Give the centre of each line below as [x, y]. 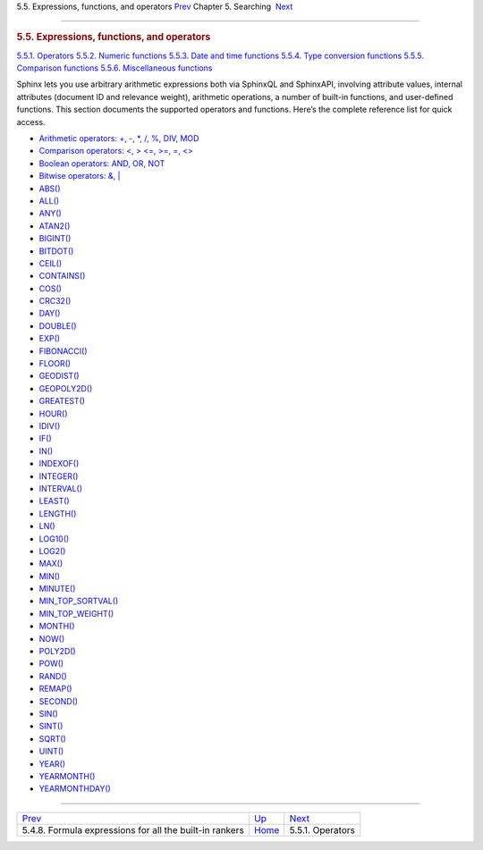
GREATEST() [62, 401]
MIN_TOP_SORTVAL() [79, 601]
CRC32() [55, 301]
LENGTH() [58, 513]
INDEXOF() [59, 464]
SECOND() [59, 701]
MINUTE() [57, 589]
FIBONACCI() [64, 351]
